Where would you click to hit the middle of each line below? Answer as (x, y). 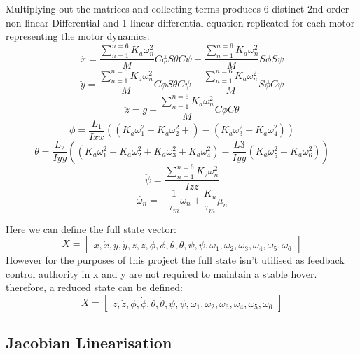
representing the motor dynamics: (78, 36)
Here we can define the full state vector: (91, 228)
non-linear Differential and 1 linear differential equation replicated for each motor (180, 22)
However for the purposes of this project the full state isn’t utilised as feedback (175, 260)
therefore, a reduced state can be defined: (94, 287)
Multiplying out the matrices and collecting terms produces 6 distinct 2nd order (178, 8)
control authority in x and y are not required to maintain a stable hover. (161, 273)
